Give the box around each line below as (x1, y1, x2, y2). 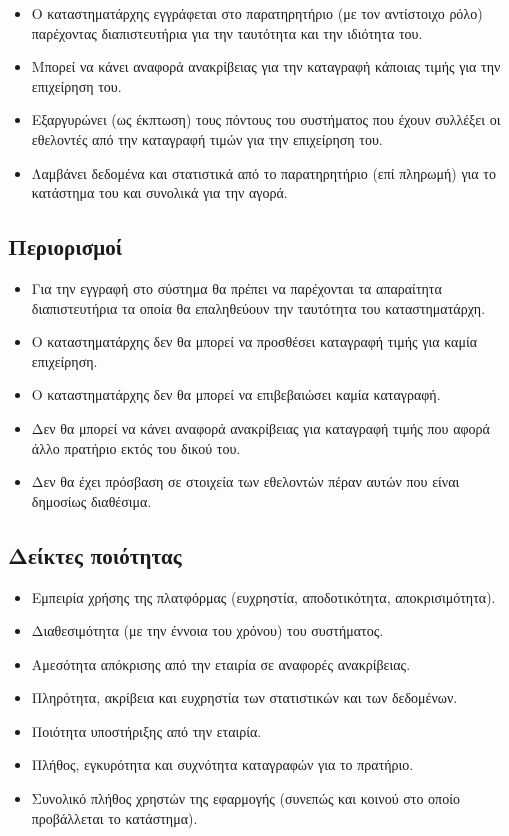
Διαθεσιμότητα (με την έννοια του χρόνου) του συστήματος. (31, 620, 384, 641)
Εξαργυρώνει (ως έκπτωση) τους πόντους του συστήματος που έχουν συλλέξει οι (31, 109, 501, 130)
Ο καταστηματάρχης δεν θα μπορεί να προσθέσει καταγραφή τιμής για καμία (31, 331, 478, 352)
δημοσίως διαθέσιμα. (31, 490, 152, 511)
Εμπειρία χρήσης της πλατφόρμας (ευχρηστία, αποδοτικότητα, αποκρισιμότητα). (31, 586, 496, 607)
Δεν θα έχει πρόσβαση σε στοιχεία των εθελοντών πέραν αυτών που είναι (31, 471, 460, 492)
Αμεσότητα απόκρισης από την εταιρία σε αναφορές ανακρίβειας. (31, 653, 411, 674)
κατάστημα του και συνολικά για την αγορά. (31, 182, 288, 203)
